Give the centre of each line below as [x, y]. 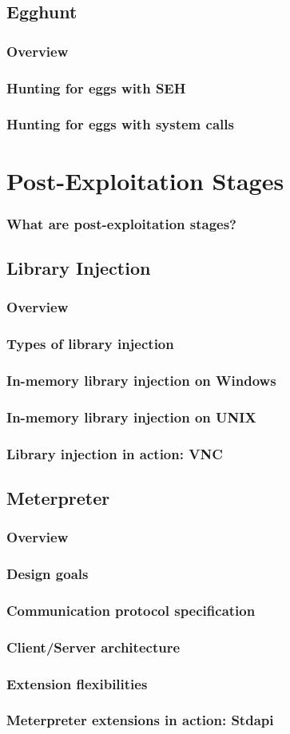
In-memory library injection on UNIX [131, 417]
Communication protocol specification [131, 610]
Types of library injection [90, 344]
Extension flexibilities [77, 683]
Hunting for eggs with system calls [120, 124]
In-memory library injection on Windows [141, 380]
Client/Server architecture [93, 647]
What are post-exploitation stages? [121, 223]
